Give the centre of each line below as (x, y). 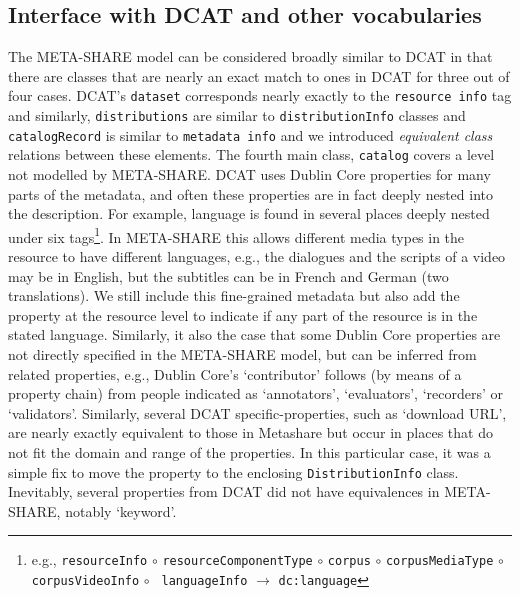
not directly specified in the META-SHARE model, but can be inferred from (242, 354)
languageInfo (204, 581)
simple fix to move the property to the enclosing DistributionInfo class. (233, 471)
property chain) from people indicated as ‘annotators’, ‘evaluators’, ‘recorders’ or (255, 393)
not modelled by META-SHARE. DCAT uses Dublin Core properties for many (249, 174)
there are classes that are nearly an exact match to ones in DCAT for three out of (259, 75)
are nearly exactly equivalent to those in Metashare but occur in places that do (250, 432)
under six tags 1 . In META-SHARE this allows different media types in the (236, 235)
